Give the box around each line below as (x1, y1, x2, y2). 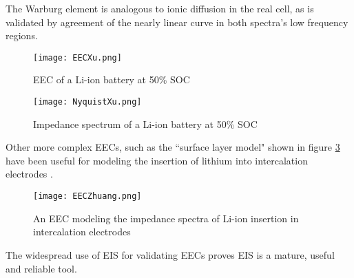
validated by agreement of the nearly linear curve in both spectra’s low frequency (6, 14, 348, 29)
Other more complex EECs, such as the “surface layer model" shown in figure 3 (6, 140, 340, 154)
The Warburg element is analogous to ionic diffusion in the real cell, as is (6, 1, 314, 15)
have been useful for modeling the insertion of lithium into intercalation (6, 153, 308, 167)
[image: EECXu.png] (33, 52, 122, 63)
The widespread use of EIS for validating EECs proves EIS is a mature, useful (6, 247, 335, 261)
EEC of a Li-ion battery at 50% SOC (33, 72, 190, 87)
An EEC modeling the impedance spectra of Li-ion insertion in (33, 211, 299, 225)
